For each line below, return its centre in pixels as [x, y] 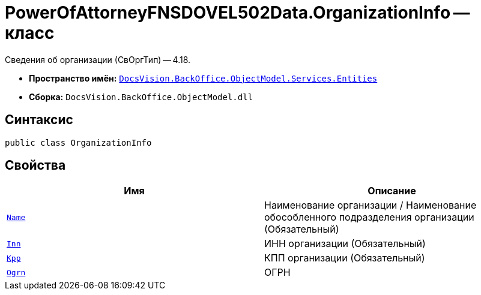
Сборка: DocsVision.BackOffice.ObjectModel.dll [141, 97]
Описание [392, 191]
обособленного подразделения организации [369, 217]
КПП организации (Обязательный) [345, 258]
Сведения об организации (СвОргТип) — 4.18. [98, 59]
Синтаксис [39, 120]
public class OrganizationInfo [78, 142]
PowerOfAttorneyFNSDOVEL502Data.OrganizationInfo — [237, 13]
